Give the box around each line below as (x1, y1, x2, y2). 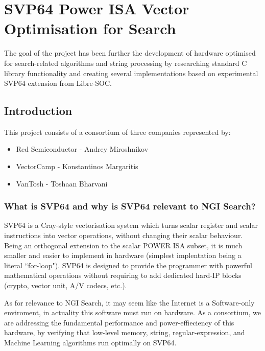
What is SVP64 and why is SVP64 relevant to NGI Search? (4, 200, 256, 213)
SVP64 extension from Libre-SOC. (4, 78, 112, 88)
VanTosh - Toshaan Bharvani (16, 178, 108, 189)
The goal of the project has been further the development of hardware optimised (4, 48, 256, 58)
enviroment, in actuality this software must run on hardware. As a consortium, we (4, 307, 261, 318)
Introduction (4, 103, 73, 119)
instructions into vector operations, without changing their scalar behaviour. (4, 230, 243, 241)
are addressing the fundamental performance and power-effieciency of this (4, 317, 234, 327)
